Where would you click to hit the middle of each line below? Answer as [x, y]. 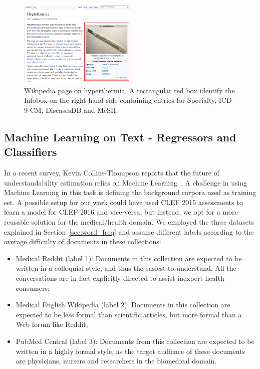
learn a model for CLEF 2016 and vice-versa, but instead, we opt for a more [121, 212]
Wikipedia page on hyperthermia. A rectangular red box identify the [129, 90]
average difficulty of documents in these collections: [83, 241]
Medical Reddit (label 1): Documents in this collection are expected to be [129, 258]
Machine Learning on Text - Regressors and [120, 137]
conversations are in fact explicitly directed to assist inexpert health [120, 278]
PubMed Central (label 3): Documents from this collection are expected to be [135, 341]
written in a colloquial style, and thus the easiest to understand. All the [126, 268]
